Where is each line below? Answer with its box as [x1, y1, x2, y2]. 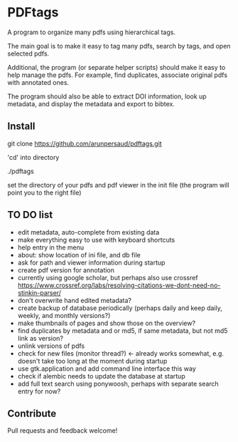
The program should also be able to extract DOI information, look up [7, 92, 207, 101]
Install [7, 120, 36, 133]
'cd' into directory [7, 153, 60, 161]
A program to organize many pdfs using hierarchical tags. [7, 28, 176, 36]
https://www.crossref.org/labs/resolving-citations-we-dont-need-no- [17, 281, 221, 289]
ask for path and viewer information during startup [17, 258, 166, 267]
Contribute [7, 407, 57, 419]
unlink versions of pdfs [17, 341, 85, 350]
